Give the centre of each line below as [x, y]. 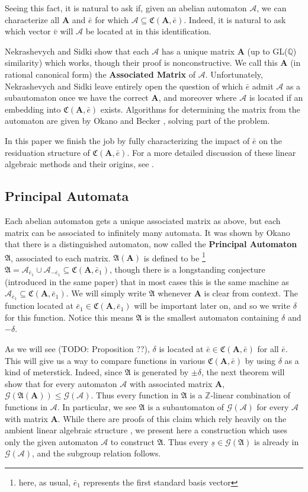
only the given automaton [52, 441]
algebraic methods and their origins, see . [79, 164]
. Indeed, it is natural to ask [235, 19]
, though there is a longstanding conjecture [187, 269]
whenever [174, 293]
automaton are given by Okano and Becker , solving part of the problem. [137, 121]
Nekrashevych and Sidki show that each [77, 51]
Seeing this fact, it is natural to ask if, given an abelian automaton [126, 8]
